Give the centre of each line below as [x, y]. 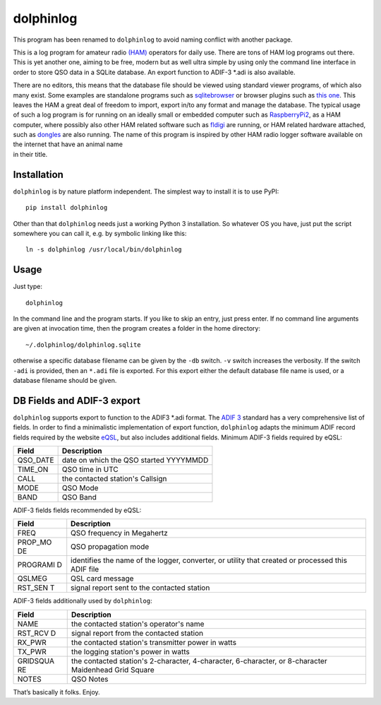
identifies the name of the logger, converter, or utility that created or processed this [209, 560]
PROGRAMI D [40, 565]
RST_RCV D [37, 633]
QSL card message [102, 579]
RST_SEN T [36, 588]
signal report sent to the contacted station [140, 588]
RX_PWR [32, 642]
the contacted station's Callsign [114, 479]
